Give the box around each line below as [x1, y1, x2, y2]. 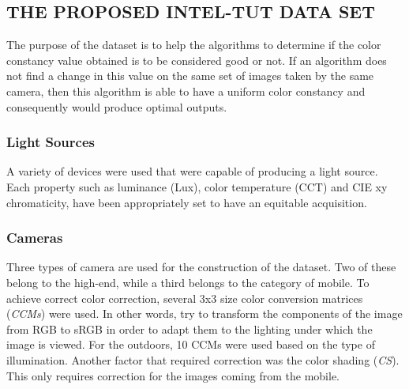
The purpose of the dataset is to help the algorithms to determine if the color [6, 36, 381, 53]
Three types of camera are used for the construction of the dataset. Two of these [6, 259, 396, 275]
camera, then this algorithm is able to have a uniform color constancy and [6, 82, 366, 99]
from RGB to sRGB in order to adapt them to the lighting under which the [6, 320, 373, 337]
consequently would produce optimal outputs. [6, 98, 227, 115]
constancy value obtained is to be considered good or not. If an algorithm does [6, 51, 387, 68]
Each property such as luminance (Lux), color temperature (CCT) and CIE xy [6, 178, 388, 194]
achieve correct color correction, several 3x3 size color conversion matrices [6, 289, 363, 306]
